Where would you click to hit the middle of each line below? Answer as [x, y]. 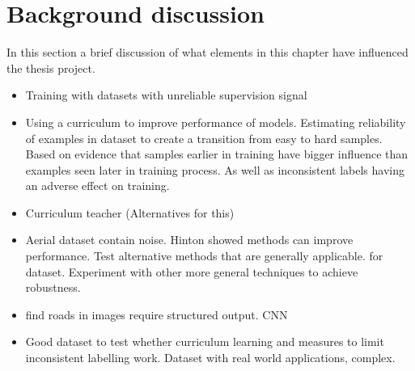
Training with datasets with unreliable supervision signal [166, 95]
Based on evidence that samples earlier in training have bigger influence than [217, 154]
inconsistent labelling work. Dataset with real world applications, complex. [210, 358]
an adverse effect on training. [97, 185]
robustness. [53, 287]
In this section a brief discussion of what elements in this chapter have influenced [207, 52]
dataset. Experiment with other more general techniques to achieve [192, 271]
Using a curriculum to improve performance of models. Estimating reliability [216, 122]
